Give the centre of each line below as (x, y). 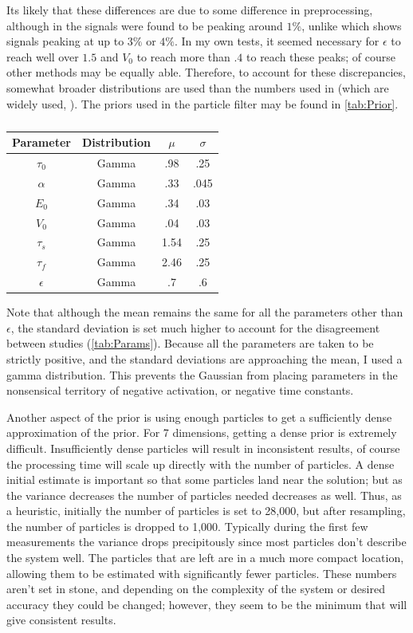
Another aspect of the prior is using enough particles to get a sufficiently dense (199, 417)
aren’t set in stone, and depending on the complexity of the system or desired (196, 589)
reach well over (43, 56)
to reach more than (183, 56)
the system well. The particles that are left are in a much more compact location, (205, 558)
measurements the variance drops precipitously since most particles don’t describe (206, 542)
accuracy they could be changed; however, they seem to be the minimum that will (207, 604)
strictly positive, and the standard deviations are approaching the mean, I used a (205, 358)
